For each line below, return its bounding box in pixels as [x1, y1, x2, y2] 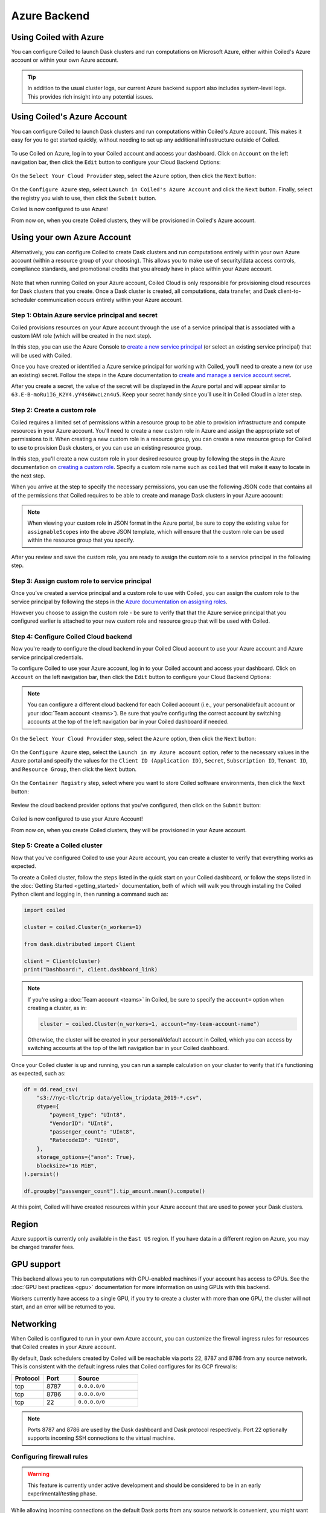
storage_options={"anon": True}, [36, 1154, 136, 1161]
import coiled [24, 907, 66, 914]
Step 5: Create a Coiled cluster [11, 841, 103, 850]
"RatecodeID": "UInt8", [49, 1137, 120, 1144]
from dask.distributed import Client [24, 940, 136, 947]
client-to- [278, 287, 301, 295]
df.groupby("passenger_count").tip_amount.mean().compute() [24, 1187, 206, 1195]
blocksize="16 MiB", [36, 1162, 98, 1169]
